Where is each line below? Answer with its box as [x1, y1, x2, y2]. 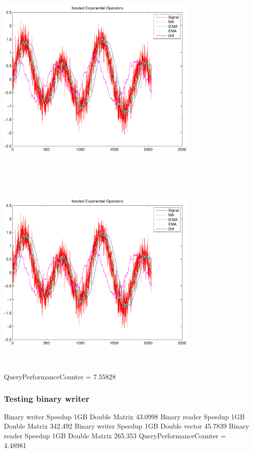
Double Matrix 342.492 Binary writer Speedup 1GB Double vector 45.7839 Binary [4, 421, 249, 431]
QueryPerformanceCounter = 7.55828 [4, 372, 116, 382]
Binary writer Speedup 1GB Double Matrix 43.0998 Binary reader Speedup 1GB [4, 411, 245, 421]
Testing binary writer [4, 392, 90, 404]
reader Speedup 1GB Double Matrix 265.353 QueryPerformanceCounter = [4, 431, 226, 441]
